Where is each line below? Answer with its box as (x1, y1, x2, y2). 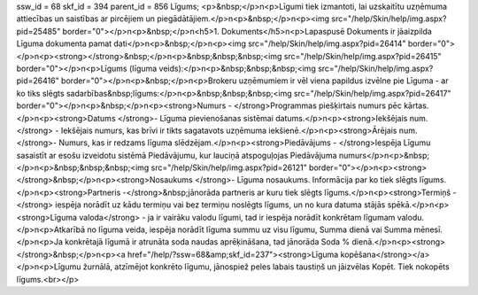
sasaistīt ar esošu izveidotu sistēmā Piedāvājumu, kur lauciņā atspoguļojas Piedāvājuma (16, 150, 337, 160)
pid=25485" (16, 26, 61, 36)
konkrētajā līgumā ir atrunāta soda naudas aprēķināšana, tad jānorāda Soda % (65, 237, 351, 247)
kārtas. (403, 100, 429, 111)
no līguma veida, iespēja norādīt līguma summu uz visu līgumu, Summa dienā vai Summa (87, 224, 412, 235)
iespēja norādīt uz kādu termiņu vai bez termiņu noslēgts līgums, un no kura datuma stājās (54, 199, 386, 210)
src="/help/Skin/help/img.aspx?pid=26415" (283, 50, 442, 61)
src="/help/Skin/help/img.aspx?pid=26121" (150, 162, 307, 173)
